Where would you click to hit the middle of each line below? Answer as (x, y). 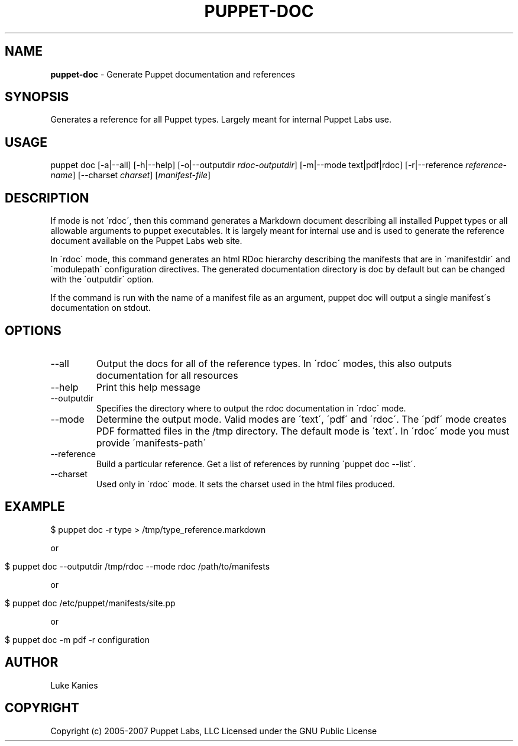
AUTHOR (32, 663)
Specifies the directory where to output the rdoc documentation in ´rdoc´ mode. (251, 408)
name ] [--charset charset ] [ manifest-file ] (131, 175)
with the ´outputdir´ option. (102, 279)
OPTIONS (33, 330)
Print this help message (148, 387)
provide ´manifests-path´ (151, 443)
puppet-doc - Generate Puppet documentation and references (173, 74)
